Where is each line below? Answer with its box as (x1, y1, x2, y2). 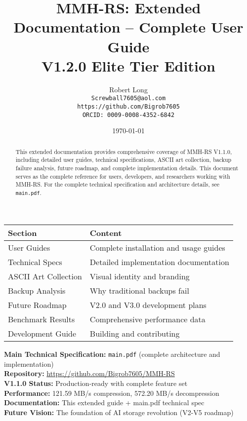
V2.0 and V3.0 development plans (89, 299, 206, 311)
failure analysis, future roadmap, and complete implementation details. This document (15, 163, 239, 172)
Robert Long (109, 84, 148, 94)
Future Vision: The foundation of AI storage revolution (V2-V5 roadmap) (4, 407, 234, 417)
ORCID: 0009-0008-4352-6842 (82, 111, 175, 118)
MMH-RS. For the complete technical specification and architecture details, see (15, 180, 219, 189)
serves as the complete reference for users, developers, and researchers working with (15, 172, 230, 180)
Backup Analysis (8, 285, 66, 297)
